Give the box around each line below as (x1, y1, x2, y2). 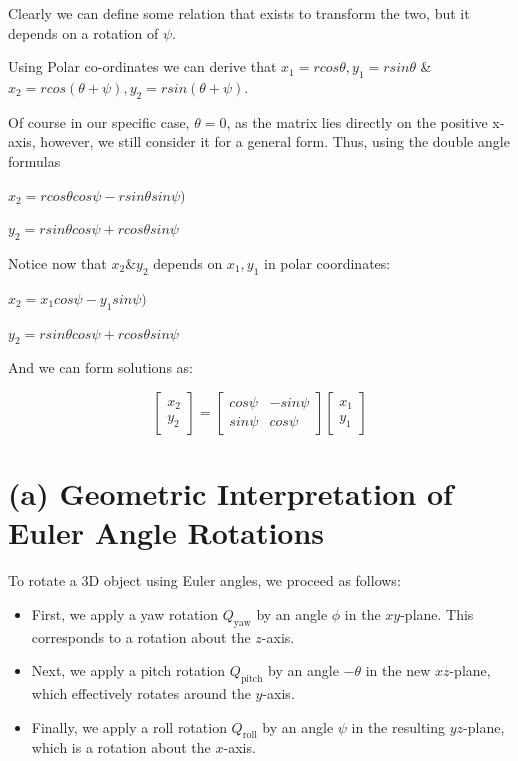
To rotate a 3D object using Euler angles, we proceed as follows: (8, 570, 401, 591)
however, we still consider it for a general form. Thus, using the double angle (40, 131, 510, 152)
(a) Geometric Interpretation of (8, 473, 453, 514)
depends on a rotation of (8, 22, 159, 43)
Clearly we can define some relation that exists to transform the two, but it (8, 3, 470, 23)
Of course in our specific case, (8, 111, 190, 132)
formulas (8, 150, 61, 171)
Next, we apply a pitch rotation (31, 660, 226, 681)
